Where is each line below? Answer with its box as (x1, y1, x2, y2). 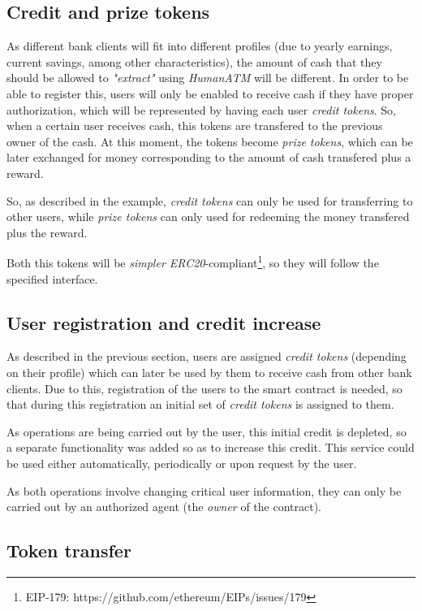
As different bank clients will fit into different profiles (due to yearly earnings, (6, 37, 393, 54)
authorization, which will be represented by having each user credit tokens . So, (6, 101, 396, 118)
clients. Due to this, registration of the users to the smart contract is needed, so (6, 379, 403, 396)
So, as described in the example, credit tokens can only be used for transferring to (6, 192, 413, 209)
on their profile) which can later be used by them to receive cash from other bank (6, 363, 412, 380)
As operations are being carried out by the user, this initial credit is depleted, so (6, 422, 407, 440)
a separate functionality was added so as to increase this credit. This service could (6, 439, 415, 456)
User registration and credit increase (6, 310, 321, 335)
